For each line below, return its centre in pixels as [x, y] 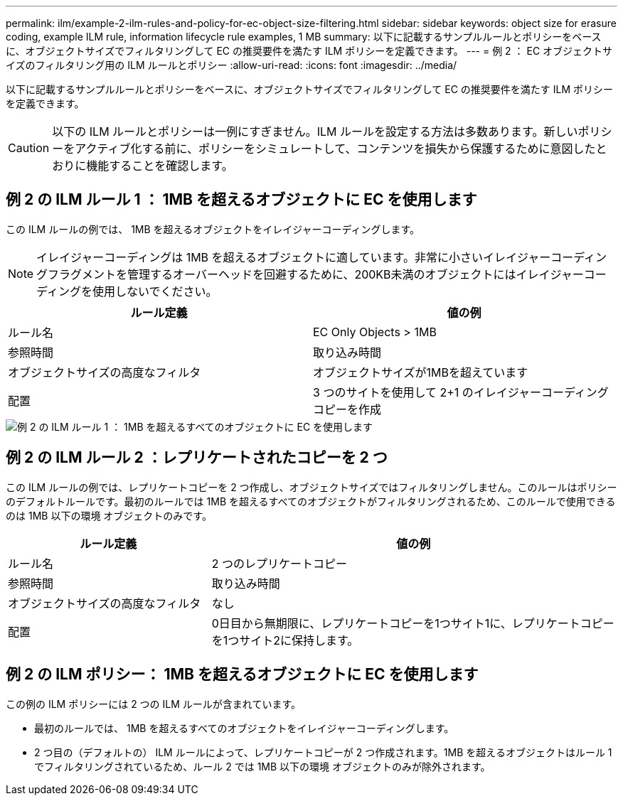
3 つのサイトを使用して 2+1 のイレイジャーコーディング [461, 392]
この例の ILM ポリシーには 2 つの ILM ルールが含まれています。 [153, 704]
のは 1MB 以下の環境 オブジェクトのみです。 [109, 515]
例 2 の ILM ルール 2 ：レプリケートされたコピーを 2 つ [197, 458]
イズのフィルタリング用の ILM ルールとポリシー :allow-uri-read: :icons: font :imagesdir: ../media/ [231, 65]
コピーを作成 [347, 409]
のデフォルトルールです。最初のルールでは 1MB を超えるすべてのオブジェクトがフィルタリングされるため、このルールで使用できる [311, 501]
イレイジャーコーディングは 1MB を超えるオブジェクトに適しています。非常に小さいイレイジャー [294, 257]
